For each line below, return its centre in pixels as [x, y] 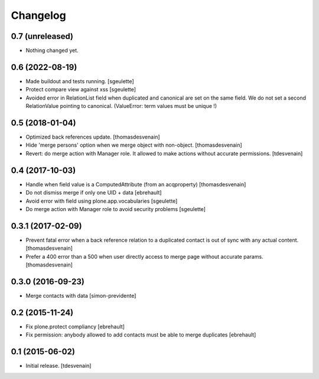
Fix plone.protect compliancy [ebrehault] [75, 327]
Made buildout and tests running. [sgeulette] [80, 81]
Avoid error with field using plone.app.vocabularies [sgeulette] [102, 201]
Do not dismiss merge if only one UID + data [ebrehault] [94, 193]
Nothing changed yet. [52, 51]
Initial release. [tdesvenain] [58, 366]
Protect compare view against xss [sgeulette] [81, 90]
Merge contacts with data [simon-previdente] [81, 295]
